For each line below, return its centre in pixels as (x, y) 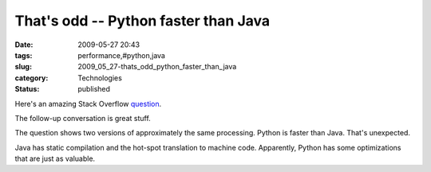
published (94, 89)
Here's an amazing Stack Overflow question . (88, 104)
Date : (24, 45)
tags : (24, 55)
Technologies (100, 78)
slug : (23, 67)
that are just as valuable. (55, 158)
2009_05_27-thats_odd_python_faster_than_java (157, 67)
